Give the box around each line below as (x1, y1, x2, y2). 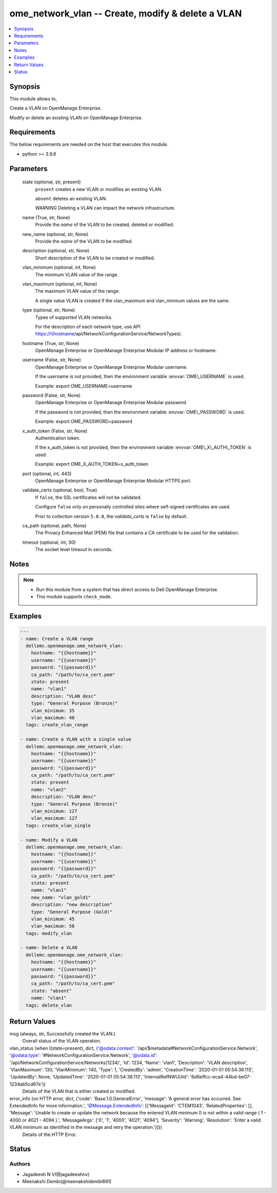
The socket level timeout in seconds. (35, 546, 113, 553)
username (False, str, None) (22, 357, 82, 363)
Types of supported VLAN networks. (35, 314, 113, 320)
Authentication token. (35, 435, 81, 441)
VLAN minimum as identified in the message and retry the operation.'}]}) (9, 1124, 163, 1130)
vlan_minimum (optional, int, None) (22, 264, 96, 271)
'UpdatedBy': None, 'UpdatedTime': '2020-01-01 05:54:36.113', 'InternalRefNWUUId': (9, 1074, 189, 1080)
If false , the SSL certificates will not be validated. (35, 494, 142, 500)
